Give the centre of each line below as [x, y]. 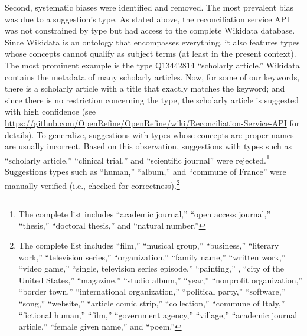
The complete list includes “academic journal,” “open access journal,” [144, 213]
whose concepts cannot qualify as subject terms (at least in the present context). [151, 53]
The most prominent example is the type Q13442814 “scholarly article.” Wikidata [152, 65]
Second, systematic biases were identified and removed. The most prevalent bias [149, 7]
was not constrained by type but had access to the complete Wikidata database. [150, 30]
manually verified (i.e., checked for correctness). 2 [92, 184]
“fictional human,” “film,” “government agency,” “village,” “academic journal [158, 314]
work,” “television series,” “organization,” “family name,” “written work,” [152, 257]
